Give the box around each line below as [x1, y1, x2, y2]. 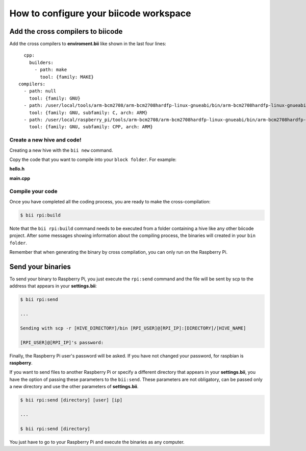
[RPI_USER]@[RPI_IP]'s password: [20, 340, 104, 345]
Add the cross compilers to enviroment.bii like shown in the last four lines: [9, 41, 167, 47]
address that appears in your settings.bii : [9, 283, 97, 289]
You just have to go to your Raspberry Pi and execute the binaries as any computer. [9, 439, 185, 445]
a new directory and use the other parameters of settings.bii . [9, 384, 139, 390]
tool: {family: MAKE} [40, 74, 94, 80]
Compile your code [9, 188, 58, 195]
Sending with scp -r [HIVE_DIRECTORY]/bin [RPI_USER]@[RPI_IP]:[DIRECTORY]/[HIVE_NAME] [20, 325, 246, 331]
